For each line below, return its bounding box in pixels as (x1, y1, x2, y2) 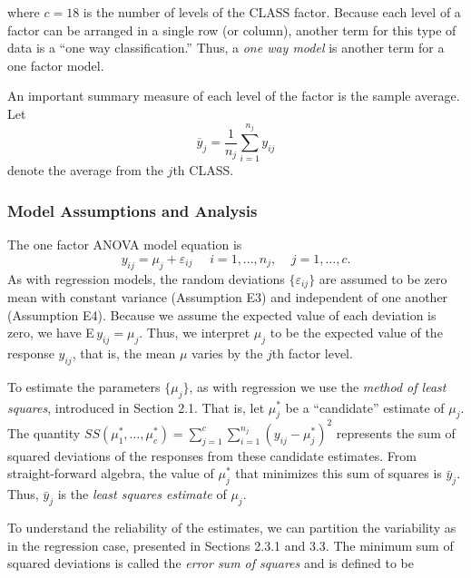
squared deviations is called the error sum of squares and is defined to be (7, 554, 414, 573)
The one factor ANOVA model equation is (7, 235, 242, 254)
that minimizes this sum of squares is (235, 464, 442, 483)
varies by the (191, 343, 263, 362)
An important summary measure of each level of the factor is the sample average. (7, 86, 460, 105)
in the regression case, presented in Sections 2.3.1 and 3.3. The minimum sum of (7, 535, 454, 554)
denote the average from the (7, 161, 163, 180)
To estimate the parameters (7, 377, 161, 396)
